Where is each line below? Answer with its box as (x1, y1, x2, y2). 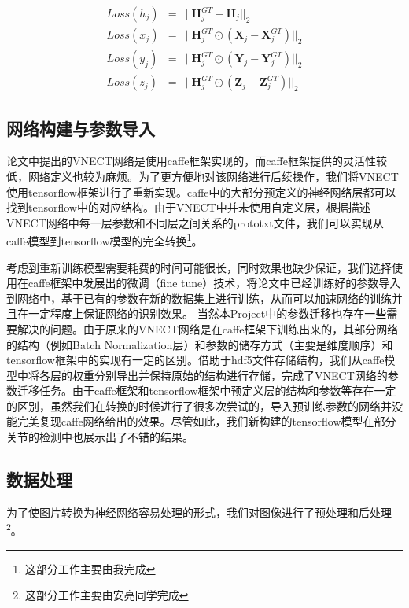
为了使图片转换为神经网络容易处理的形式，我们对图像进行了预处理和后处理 (6, 503, 392, 520)
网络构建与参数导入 (6, 116, 155, 140)
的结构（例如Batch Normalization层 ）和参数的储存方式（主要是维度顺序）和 (6, 336, 393, 352)
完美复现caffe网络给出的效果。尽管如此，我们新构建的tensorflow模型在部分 (17, 413, 396, 429)
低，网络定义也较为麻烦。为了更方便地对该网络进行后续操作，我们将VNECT (6, 168, 399, 184)
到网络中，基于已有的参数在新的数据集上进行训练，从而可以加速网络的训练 (6, 289, 392, 306)
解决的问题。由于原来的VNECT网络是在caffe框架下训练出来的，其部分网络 (17, 320, 399, 337)
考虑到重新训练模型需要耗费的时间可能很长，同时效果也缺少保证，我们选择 (6, 259, 392, 275)
